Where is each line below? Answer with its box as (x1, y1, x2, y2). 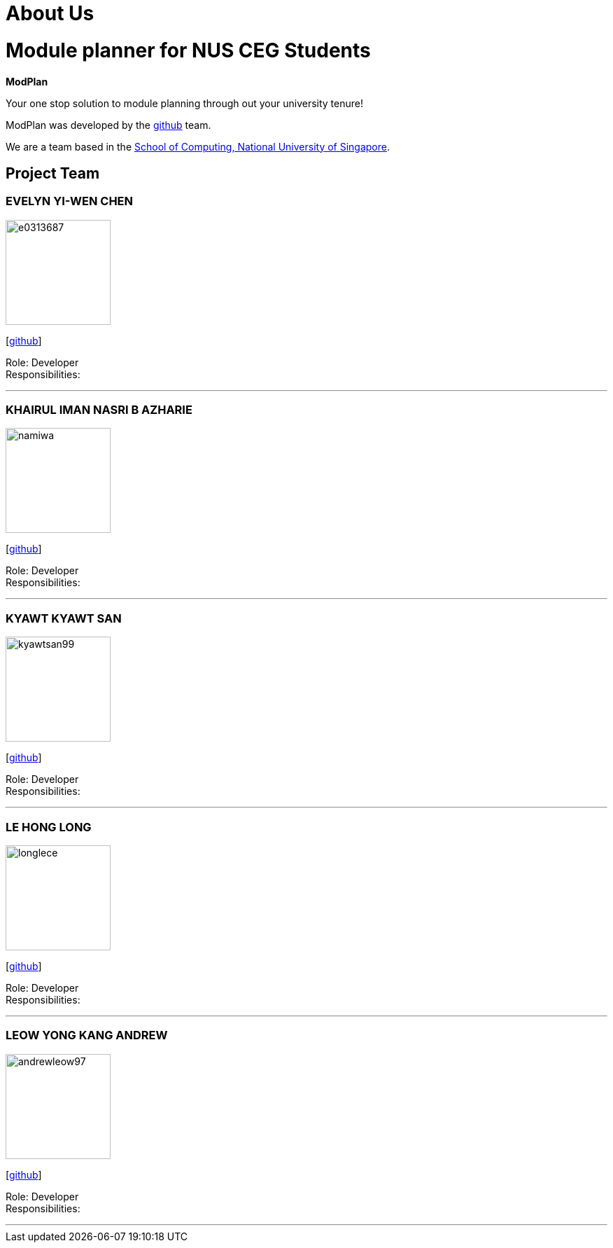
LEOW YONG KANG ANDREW (6, 1028, 168, 1043)
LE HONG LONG (6, 819, 92, 834)
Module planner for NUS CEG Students (6, 38, 371, 62)
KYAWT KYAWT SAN (6, 611, 122, 625)
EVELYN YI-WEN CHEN (6, 194, 134, 209)
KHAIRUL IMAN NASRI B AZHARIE (6, 403, 192, 417)
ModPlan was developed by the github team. (6, 118, 211, 131)
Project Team (6, 164, 100, 182)
